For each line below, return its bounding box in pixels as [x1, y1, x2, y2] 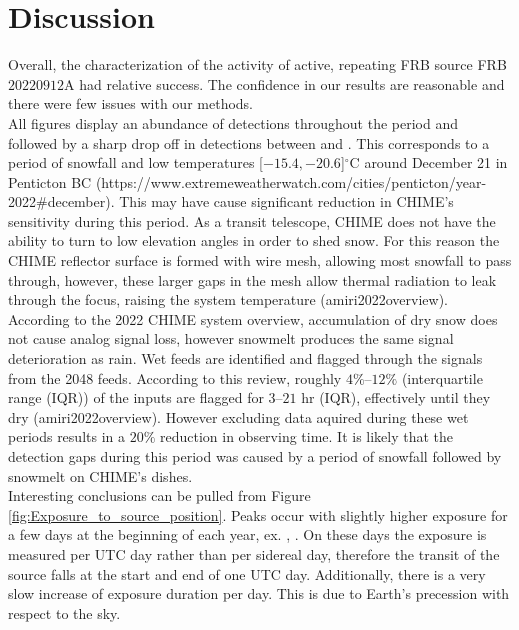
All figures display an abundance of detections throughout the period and [8, 112, 458, 133]
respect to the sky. [8, 602, 121, 623]
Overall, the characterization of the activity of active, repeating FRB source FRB [8, 54, 507, 75]
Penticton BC [8, 171, 92, 192]
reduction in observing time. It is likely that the [159, 426, 454, 447]
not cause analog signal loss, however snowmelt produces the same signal [8, 328, 454, 349]
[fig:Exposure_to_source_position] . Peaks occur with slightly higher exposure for [8, 504, 508, 525]
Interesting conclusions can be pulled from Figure [8, 485, 311, 506]
